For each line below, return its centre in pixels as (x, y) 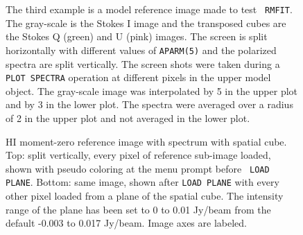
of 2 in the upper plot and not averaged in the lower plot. (128, 117)
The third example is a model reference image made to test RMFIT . (149, 9)
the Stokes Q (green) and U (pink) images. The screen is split (137, 36)
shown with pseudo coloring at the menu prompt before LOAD (138, 168)
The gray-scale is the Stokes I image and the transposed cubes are (146, 23)
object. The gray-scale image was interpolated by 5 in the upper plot (152, 90)
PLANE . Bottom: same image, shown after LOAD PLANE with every (142, 182)
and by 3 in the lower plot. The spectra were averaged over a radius (149, 104)
